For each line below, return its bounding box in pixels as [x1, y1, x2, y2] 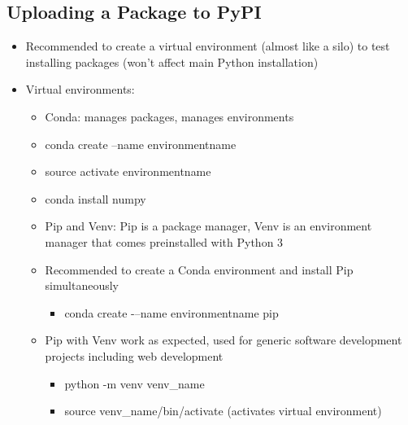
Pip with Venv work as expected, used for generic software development [45, 331, 402, 348]
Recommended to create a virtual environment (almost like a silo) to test [25, 37, 390, 55]
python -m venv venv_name [64, 375, 205, 392]
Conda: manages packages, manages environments [45, 107, 294, 125]
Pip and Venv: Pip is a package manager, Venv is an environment [45, 217, 372, 234]
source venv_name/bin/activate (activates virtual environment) [64, 402, 382, 419]
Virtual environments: [25, 81, 135, 98]
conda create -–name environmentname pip [64, 304, 279, 321]
